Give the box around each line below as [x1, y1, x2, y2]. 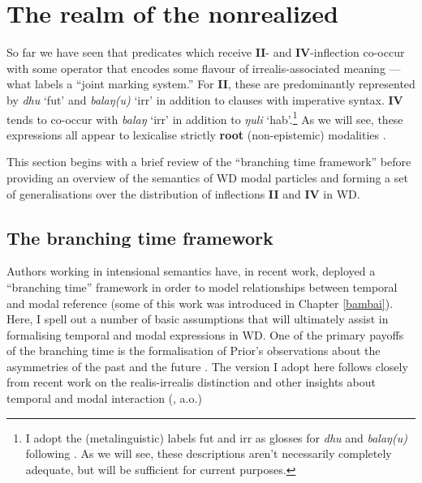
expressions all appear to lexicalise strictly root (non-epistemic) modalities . [6, 126, 386, 143]
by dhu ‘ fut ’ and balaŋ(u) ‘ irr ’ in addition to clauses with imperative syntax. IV [6, 91, 403, 108]
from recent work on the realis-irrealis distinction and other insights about [6, 374, 376, 391]
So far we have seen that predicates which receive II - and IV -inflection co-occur [6, 44, 405, 61]
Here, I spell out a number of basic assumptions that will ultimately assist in [6, 310, 389, 327]
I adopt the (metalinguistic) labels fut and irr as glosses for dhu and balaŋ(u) [25, 429, 408, 446]
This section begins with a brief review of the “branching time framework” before [6, 153, 411, 170]
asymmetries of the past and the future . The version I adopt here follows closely [6, 357, 408, 374]
